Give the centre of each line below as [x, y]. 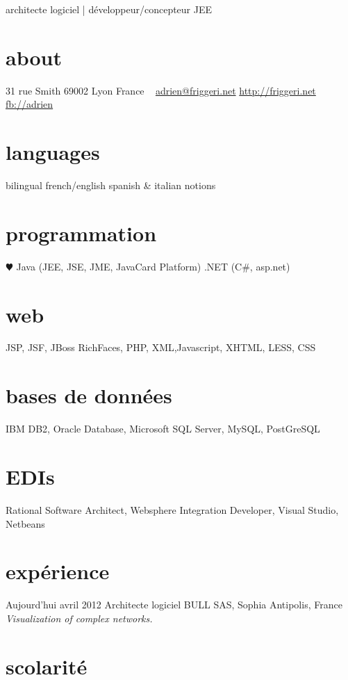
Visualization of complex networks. [79, 618]
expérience [58, 571]
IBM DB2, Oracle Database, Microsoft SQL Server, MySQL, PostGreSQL [163, 429]
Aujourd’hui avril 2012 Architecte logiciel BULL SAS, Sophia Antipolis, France [174, 605]
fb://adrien [30, 104]
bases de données [89, 395]
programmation [81, 233]
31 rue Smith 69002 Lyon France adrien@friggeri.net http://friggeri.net [161, 90]
